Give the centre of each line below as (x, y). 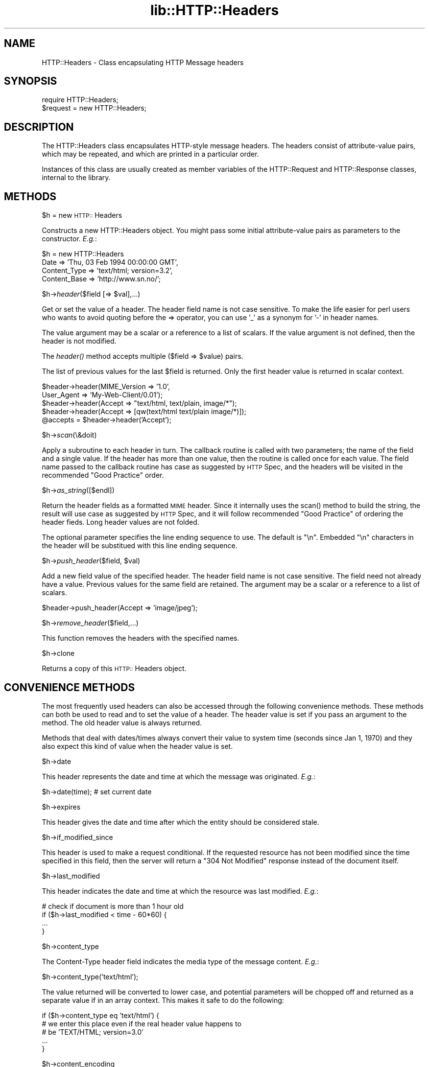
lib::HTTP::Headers (214, 10)
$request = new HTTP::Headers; (94, 108)
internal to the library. (76, 178)
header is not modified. (79, 341)
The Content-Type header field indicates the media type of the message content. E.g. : (180, 961)
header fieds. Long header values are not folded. (120, 522)
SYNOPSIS (31, 81)
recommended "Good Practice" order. (103, 475)
